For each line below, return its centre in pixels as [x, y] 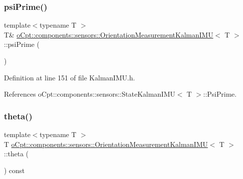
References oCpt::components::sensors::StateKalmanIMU [90, 94]
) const [15, 170]
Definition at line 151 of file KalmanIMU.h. [70, 77]
